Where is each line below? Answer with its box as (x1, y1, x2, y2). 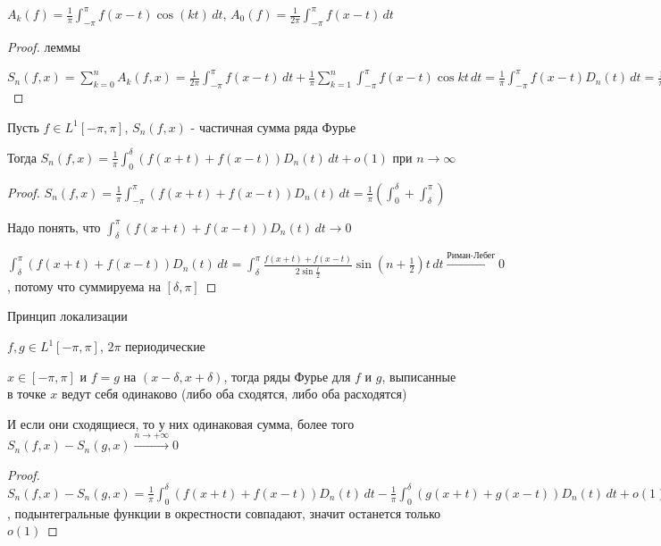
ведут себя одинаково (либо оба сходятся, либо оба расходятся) (61, 384, 407, 403)
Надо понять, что (7, 217, 101, 236)
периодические (125, 337, 205, 355)
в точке (7, 384, 46, 403)
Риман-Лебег (447, 251, 496, 261)
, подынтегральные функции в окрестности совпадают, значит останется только (7, 503, 441, 522)
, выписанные (381, 366, 456, 385)
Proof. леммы (7, 37, 80, 55)
